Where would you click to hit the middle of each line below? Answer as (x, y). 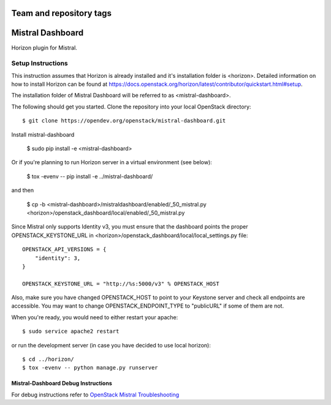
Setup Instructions (40, 63)
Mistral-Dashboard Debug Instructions (62, 384)
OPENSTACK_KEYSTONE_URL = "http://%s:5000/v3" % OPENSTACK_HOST (121, 284)
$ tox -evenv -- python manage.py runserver (90, 368)
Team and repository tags (61, 13)
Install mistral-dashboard (43, 134)
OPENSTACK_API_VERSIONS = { (64, 249)
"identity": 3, (58, 258)
